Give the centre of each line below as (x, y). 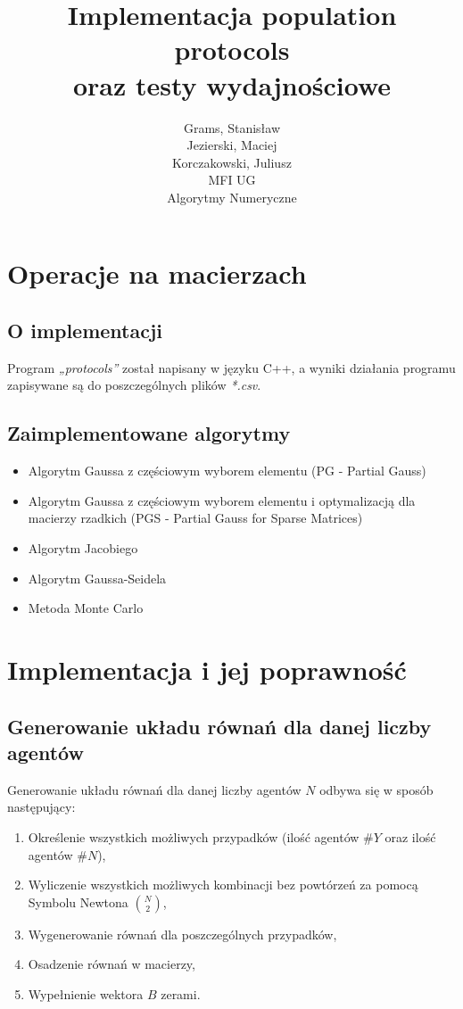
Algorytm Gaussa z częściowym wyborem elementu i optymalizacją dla (222, 500)
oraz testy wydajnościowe (232, 84)
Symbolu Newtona (78, 901)
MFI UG (232, 180)
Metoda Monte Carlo (86, 608)
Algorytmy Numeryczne (232, 197)
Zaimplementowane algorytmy (149, 433)
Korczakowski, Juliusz (232, 162)
